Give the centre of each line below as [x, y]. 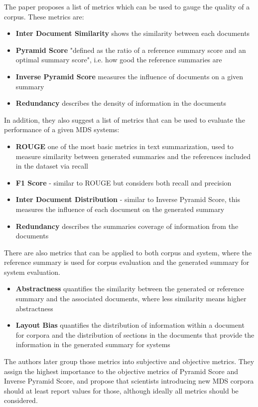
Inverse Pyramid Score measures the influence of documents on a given [129, 76]
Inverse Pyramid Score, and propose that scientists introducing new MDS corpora [129, 381]
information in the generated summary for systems [93, 344]
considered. [21, 400]
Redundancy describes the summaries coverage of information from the [127, 226]
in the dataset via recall [52, 166]
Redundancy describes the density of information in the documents [121, 103]
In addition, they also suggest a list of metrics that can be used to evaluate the [125, 119]
